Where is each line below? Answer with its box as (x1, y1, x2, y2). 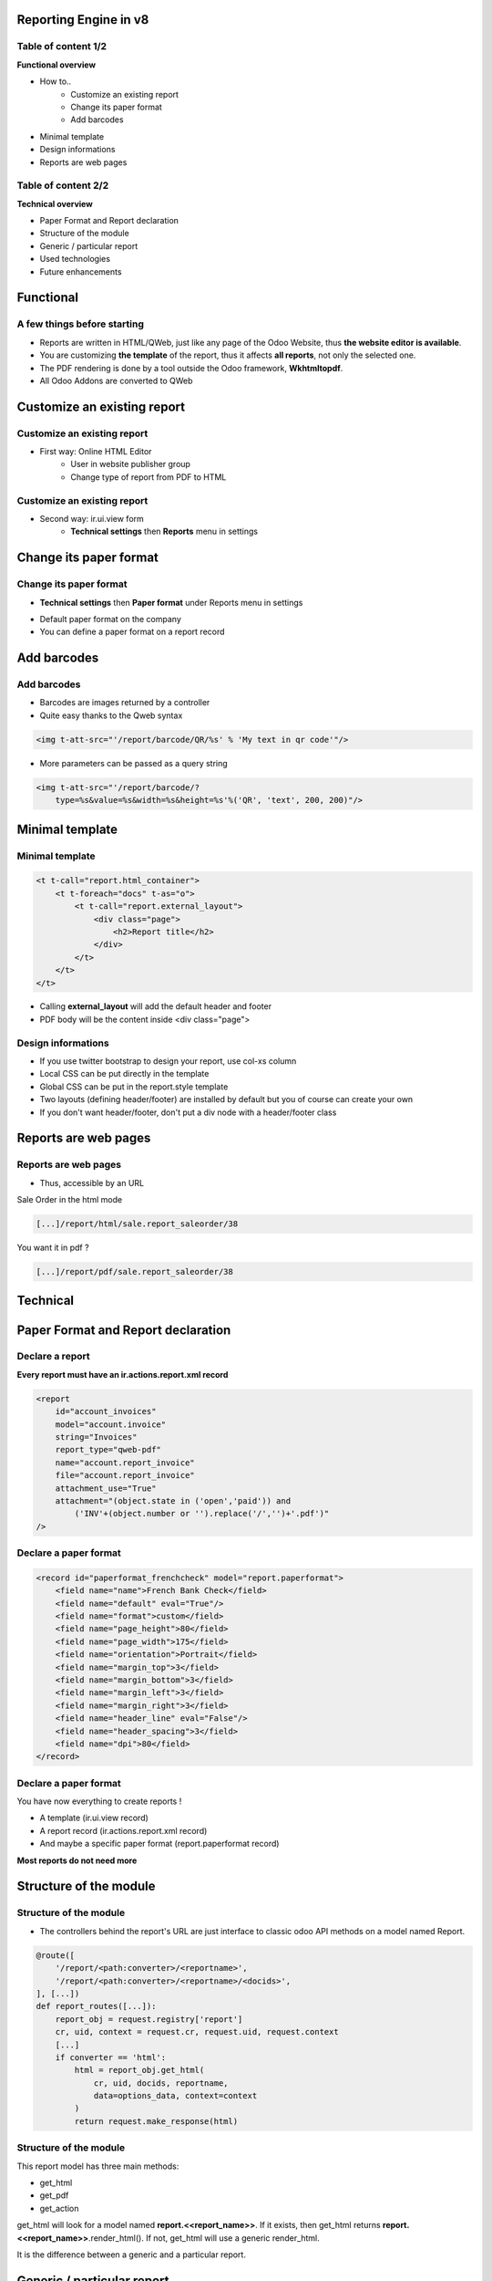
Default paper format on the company (39, 613, 182, 624)
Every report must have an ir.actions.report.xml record (16, 1369, 229, 1380)
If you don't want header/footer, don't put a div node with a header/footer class (39, 1107, 337, 1118)
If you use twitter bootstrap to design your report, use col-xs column (39, 1056, 297, 1067)
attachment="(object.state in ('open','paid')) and (55, 1495, 292, 1505)
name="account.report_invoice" (55, 1457, 195, 1468)
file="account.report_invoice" (55, 1470, 195, 1481)
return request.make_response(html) (74, 2116, 239, 2126)
